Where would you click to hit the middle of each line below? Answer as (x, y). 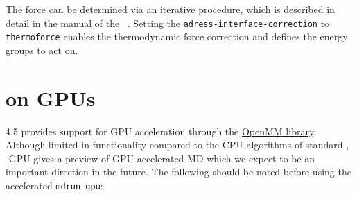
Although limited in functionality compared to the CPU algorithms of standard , (177, 145)
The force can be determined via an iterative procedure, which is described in (170, 9)
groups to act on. (42, 50)
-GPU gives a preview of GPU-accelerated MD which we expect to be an (160, 158)
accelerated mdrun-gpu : (54, 185)
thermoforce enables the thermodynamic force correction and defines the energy (177, 36)
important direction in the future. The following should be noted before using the (178, 172)
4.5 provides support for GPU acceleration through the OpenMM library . (161, 131)
